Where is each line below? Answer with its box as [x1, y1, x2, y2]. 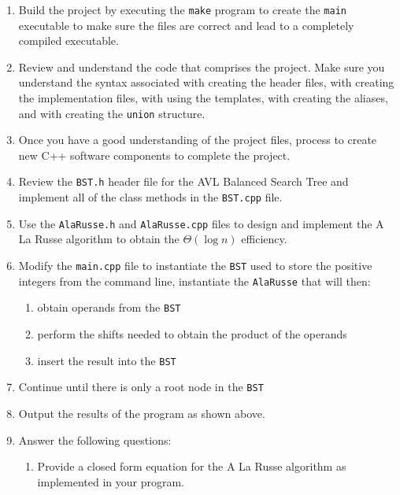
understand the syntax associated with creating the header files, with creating [18, 74, 394, 91]
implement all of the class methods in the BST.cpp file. [18, 189, 283, 205]
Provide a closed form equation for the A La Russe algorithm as [37, 458, 346, 475]
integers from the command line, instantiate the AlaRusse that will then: [18, 272, 371, 289]
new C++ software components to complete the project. [18, 146, 291, 163]
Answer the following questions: [18, 431, 172, 448]
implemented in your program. [37, 473, 185, 489]
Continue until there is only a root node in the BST [18, 379, 264, 395]
